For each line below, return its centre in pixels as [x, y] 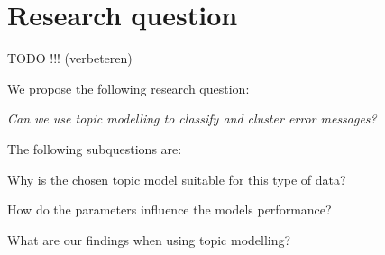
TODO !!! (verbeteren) [70, 58]
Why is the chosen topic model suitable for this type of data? [177, 179]
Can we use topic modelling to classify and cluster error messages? [192, 118]
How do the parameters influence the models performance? [170, 209]
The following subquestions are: [95, 148]
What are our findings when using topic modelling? [149, 239]
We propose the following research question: [128, 88]
